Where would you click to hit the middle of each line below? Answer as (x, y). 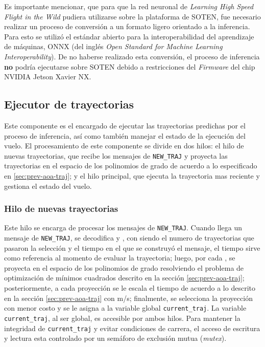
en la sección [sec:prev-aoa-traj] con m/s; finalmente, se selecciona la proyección (128, 298)
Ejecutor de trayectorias (69, 104)
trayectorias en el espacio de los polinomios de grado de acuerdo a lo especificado (131, 166)
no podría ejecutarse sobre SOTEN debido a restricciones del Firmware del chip (130, 66)
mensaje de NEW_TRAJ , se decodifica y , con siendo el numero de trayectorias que (129, 238)
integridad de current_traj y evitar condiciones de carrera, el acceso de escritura (132, 328)
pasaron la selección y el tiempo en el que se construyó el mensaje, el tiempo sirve (132, 247)
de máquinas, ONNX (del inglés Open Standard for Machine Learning (113, 46)
